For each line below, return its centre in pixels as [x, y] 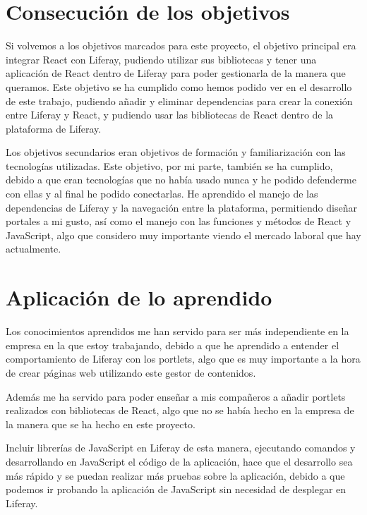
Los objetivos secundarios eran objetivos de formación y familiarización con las [176, 152]
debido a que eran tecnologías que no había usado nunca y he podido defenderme [181, 180]
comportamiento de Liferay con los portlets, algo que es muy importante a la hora [183, 359]
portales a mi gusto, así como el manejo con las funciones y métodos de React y [179, 221]
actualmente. [34, 249]
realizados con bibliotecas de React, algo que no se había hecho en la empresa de [180, 410]
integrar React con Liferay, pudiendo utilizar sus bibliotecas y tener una [161, 59]
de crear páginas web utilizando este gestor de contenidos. [131, 372]
